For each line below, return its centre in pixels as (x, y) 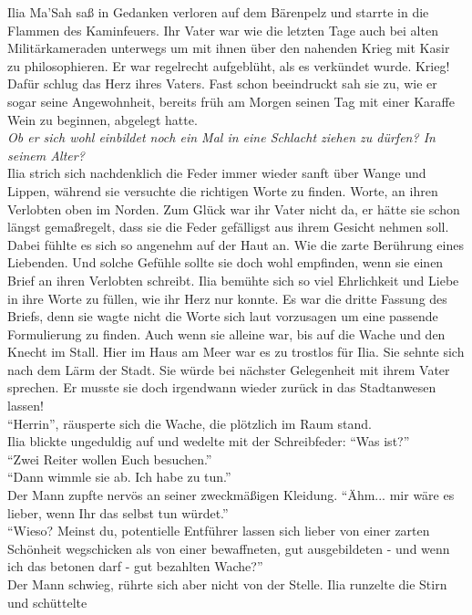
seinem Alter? (46, 155)
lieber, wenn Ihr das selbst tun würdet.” (118, 512)
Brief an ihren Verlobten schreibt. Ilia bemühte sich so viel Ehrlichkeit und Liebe (233, 280)
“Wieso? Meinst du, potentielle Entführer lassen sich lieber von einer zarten (219, 531)
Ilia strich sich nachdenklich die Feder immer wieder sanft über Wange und (217, 173)
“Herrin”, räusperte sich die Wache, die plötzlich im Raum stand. (190, 423)
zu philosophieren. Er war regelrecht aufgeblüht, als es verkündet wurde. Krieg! (229, 65)
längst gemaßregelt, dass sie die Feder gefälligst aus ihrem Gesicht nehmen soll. (228, 227)
